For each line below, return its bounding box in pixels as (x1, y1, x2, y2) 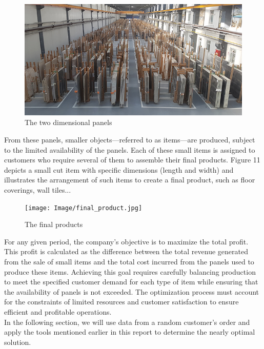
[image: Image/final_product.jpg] (25, 204, 143, 212)
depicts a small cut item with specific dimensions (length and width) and (4, 164, 234, 175)
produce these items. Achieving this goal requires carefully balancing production (4, 266, 256, 277)
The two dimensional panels (25, 117, 112, 128)
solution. (4, 336, 31, 347)
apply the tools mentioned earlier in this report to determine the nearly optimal (4, 326, 255, 337)
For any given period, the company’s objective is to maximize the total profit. (4, 236, 249, 247)
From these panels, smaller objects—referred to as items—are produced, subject (4, 134, 255, 145)
